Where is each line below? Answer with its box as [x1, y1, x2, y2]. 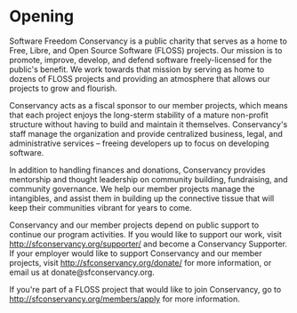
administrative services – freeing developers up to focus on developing [9, 138, 269, 148]
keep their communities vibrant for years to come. [9, 202, 193, 213]
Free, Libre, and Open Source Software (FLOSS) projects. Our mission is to [9, 44, 283, 55]
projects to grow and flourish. [9, 83, 117, 93]
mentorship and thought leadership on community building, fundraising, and [9, 173, 288, 184]
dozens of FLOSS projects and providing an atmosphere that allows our [9, 73, 271, 84]
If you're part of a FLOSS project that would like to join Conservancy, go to [9, 284, 282, 294]
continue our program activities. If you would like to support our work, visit [9, 229, 283, 239]
